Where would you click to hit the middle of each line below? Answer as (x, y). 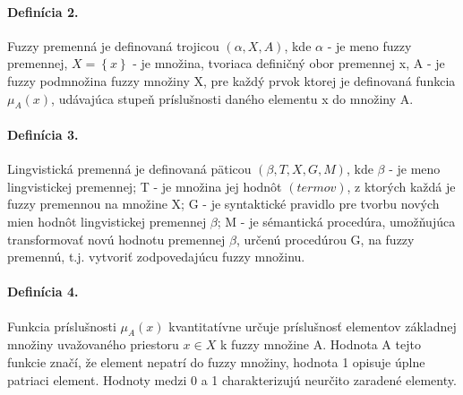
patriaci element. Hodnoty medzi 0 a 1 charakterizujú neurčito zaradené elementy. (232, 379)
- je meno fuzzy (369, 45)
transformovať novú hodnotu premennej (116, 239)
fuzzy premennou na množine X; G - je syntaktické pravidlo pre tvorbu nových (223, 204)
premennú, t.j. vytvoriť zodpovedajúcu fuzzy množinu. (156, 257)
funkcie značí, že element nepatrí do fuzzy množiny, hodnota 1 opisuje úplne (216, 361)
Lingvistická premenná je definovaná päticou (129, 169)
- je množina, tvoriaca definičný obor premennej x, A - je (289, 63)
